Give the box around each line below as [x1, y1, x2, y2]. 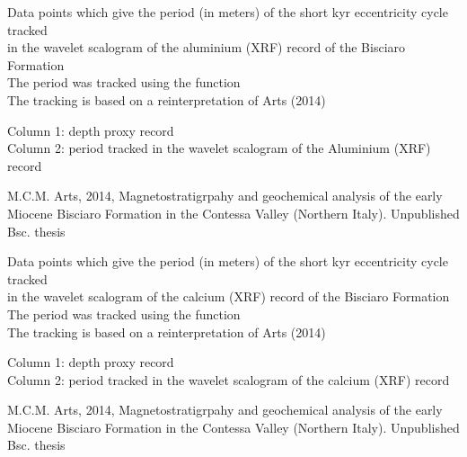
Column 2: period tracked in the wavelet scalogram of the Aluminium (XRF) [7, 139, 431, 157]
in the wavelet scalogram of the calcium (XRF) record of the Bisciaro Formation [7, 287, 450, 306]
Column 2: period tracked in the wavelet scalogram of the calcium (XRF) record [7, 370, 450, 389]
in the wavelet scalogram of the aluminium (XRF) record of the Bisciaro [7, 38, 406, 57]
